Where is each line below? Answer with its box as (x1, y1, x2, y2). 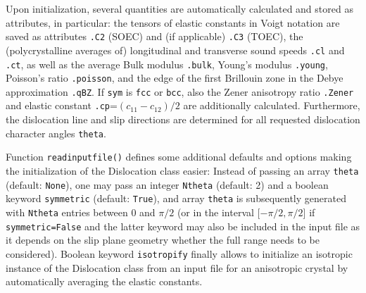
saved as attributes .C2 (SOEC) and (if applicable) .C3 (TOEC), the (6, 29, 303, 44)
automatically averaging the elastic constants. (6, 274, 203, 289)
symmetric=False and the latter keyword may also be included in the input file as (6, 218, 360, 233)
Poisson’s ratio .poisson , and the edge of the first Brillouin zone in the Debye (6, 70, 343, 85)
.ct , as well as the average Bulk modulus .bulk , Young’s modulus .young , (6, 56, 328, 71)
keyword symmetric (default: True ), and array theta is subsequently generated (6, 191, 346, 206)
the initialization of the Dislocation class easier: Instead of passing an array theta (6, 163, 359, 178)
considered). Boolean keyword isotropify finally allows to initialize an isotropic (6, 246, 353, 261)
